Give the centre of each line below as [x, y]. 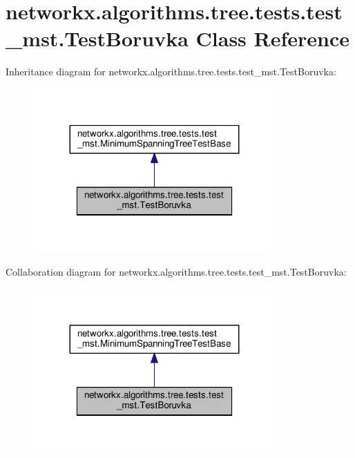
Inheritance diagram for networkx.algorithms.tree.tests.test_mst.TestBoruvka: [171, 71]
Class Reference [273, 38]
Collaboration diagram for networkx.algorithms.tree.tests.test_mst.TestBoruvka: [176, 271]
